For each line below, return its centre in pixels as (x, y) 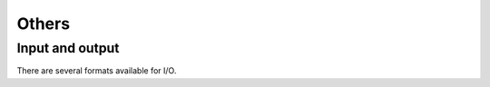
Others (44, 24)
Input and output (68, 48)
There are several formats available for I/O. (97, 71)
